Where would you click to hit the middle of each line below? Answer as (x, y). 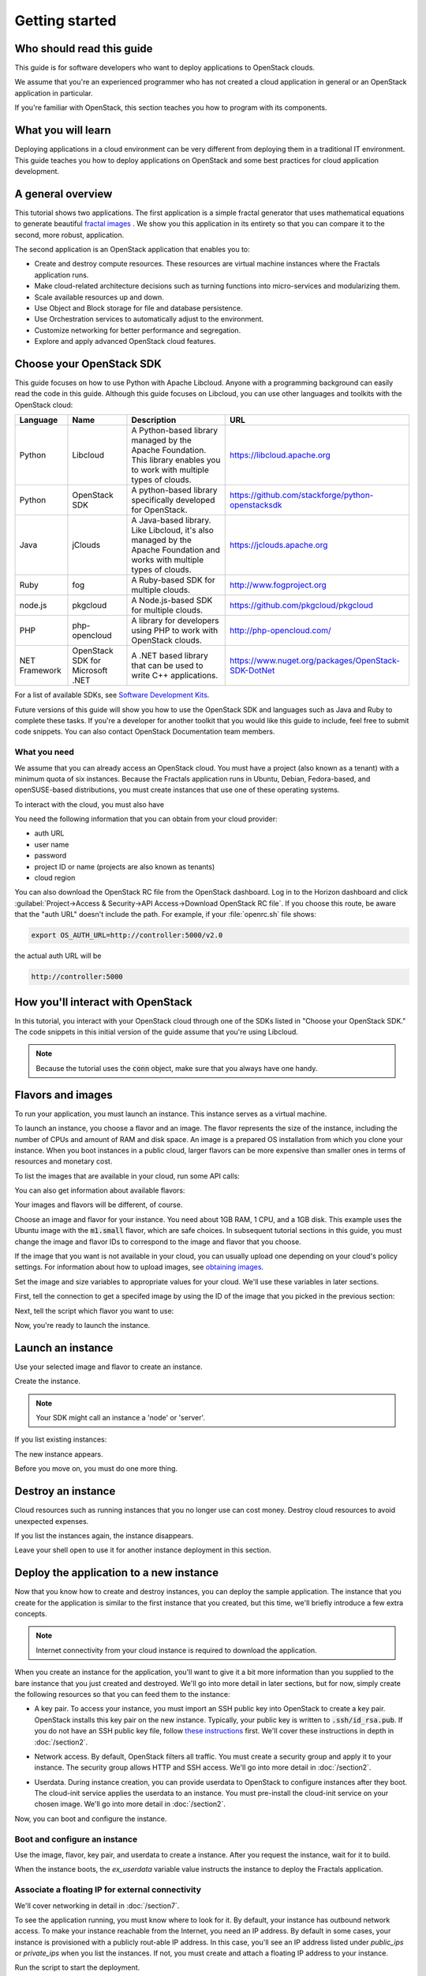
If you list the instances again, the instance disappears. (104, 1535)
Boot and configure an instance (76, 1839)
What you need (45, 752)
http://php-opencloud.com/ (280, 631)
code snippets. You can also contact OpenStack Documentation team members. (145, 732)
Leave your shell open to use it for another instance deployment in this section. (143, 1550)
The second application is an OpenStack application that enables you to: (132, 249)
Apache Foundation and (176, 550)
